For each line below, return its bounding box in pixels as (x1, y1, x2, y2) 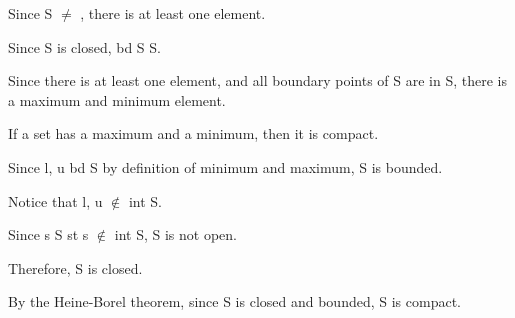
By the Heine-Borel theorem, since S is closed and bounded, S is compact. (8, 291, 462, 312)
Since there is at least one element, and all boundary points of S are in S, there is (8, 70, 508, 91)
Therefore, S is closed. (8, 257, 143, 278)
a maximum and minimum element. (8, 89, 226, 110)
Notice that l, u (8, 190, 103, 211)
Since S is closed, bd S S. (8, 36, 161, 57)
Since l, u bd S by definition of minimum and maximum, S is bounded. (8, 156, 443, 177)
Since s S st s (8, 224, 89, 245)
